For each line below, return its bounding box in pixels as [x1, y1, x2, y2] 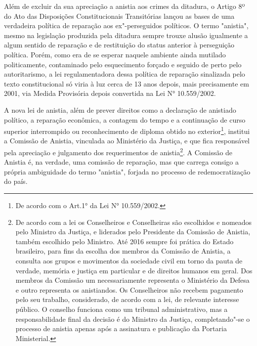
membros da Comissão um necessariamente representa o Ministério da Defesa [15, 275, 250, 285]
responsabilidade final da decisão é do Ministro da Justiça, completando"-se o [15, 313, 250, 324]
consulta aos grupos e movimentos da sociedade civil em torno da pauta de [15, 255, 243, 265]
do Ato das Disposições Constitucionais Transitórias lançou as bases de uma [4, 10, 235, 21]
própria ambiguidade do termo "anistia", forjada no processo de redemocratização [4, 166, 251, 176]
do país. [4, 176, 28, 186]
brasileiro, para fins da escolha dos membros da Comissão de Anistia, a [15, 246, 231, 256]
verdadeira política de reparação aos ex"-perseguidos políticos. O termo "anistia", [4, 20, 249, 31]
